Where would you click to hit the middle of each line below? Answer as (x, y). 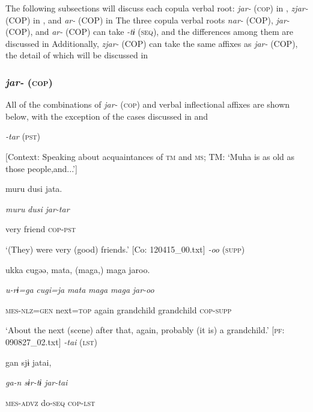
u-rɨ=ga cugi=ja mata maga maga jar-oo (80, 290)
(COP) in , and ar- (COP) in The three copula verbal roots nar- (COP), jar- (147, 20)
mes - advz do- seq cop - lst (50, 402)
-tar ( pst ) (23, 136)
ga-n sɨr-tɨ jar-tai (37, 382)
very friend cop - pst (41, 229)
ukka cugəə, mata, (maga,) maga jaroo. (78, 269)
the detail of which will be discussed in (77, 55)
